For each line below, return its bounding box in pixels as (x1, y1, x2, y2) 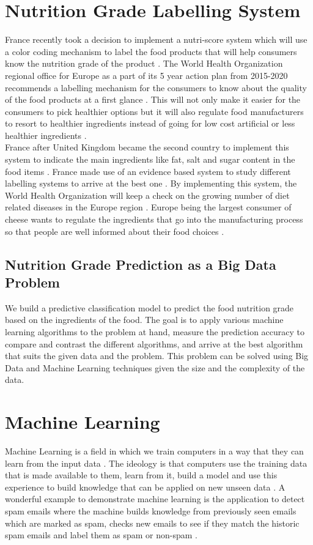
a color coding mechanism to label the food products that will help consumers (5, 45, 297, 57)
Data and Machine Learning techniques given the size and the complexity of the (5, 361, 305, 374)
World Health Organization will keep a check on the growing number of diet (5, 188, 290, 201)
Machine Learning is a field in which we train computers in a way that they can (5, 445, 304, 458)
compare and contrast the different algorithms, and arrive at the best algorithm (5, 337, 303, 350)
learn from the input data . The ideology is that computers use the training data (5, 456, 307, 469)
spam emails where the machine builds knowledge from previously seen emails (5, 505, 296, 517)
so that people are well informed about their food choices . (5, 224, 224, 237)
